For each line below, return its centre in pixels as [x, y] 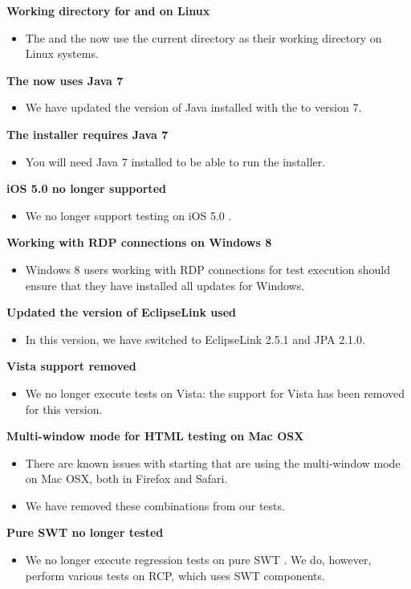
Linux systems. [62, 53]
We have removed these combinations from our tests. [155, 505]
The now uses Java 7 [65, 80]
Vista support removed [71, 366]
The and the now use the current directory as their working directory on [203, 37]
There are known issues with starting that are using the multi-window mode [213, 462]
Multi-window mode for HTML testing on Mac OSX [155, 436]
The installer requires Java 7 [87, 134]
